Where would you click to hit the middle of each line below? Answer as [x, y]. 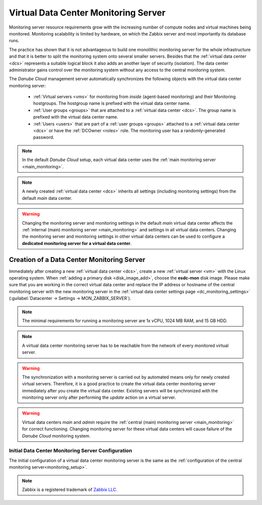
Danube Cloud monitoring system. [56, 436]
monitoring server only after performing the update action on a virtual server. [99, 397]
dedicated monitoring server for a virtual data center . [77, 243]
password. [44, 137]
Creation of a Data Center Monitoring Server [77, 260]
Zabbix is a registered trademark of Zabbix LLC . [70, 489]
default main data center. [47, 198]
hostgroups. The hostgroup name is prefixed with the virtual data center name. [112, 103]
